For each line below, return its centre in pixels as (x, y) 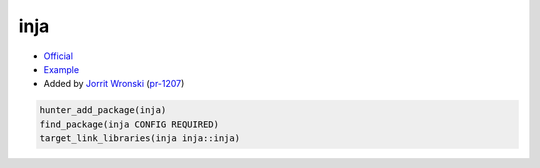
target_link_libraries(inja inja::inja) (139, 138)
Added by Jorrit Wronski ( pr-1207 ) (114, 84)
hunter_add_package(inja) (103, 110)
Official (58, 56)
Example (61, 69)
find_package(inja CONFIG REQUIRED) (129, 124)
